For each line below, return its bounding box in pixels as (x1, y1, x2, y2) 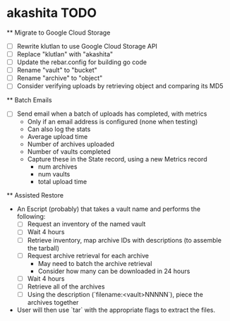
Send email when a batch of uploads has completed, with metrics (16, 109, 207, 118)
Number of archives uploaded (27, 140, 114, 149)
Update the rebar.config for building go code (16, 58, 147, 66)
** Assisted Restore (6, 191, 64, 200)
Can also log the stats (27, 125, 91, 133)
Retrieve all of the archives (27, 282, 105, 291)
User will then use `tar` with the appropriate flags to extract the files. (16, 305, 216, 314)
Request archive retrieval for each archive (27, 251, 150, 260)
